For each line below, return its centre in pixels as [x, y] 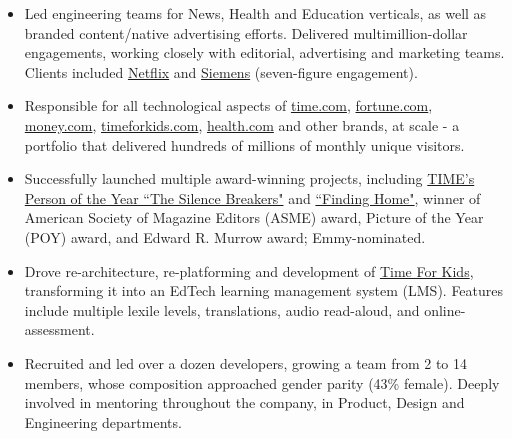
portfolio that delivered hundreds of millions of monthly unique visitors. [244, 144]
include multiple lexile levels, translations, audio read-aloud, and [222, 309]
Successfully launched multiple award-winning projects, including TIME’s [249, 178]
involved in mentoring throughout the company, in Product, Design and [244, 402]
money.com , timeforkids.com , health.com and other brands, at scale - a [242, 124]
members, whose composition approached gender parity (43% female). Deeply [262, 382]
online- [445, 309]
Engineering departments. [103, 421]
